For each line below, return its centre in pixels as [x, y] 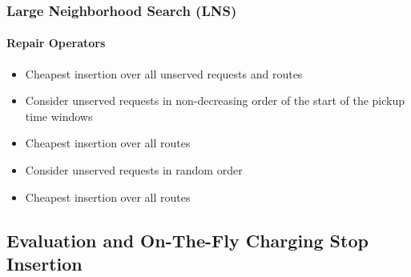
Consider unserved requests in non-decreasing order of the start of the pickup [215, 100]
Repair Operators [56, 43]
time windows [59, 116]
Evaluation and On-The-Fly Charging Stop [187, 240]
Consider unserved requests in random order [134, 170]
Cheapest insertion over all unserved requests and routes [164, 73]
